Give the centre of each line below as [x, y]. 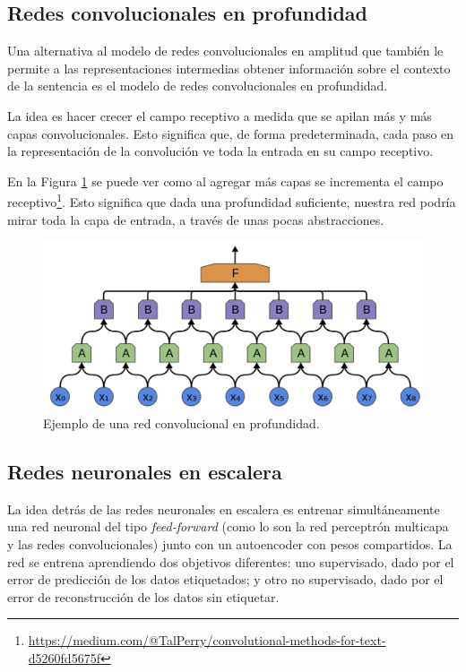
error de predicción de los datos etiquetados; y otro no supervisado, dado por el [225, 579]
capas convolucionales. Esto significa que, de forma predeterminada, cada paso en [231, 133]
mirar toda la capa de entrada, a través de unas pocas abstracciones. [196, 219]
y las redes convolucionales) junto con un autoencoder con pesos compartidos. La [230, 544]
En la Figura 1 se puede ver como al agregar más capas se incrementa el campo [225, 181]
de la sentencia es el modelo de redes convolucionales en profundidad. [198, 86]
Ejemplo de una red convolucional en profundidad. [181, 423]
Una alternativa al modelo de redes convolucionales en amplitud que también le [225, 51]
